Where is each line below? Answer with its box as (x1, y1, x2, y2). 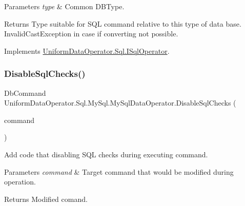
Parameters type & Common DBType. (4, 1, 125, 11)
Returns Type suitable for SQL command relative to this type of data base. (4, 18, 241, 29)
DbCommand (4, 87, 46, 98)
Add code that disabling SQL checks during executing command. (4, 149, 208, 159)
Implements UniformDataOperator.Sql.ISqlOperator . (4, 45, 170, 56)
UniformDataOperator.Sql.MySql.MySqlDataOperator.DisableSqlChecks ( (4, 97, 236, 108)
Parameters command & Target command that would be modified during (4, 166, 234, 177)
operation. (4, 176, 36, 187)
